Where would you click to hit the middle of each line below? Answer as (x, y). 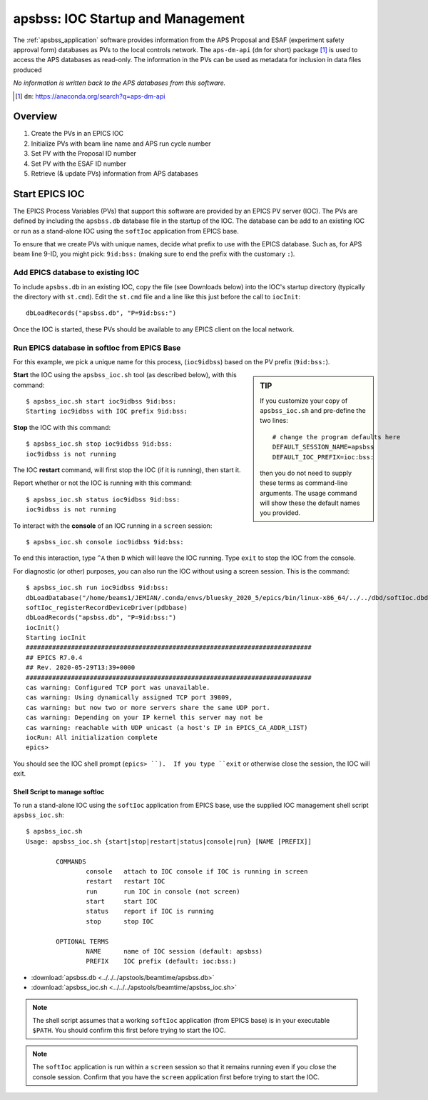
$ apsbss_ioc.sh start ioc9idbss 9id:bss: (101, 401)
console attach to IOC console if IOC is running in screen (197, 871)
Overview (35, 117)
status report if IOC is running (150, 911)
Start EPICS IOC (49, 194)
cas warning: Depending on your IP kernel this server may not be (144, 717)
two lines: (274, 421)
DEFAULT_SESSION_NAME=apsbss (323, 447)
